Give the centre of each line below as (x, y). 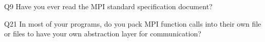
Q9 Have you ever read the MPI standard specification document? (108, 6)
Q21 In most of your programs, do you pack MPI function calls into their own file (133, 23)
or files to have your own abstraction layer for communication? (103, 34)
